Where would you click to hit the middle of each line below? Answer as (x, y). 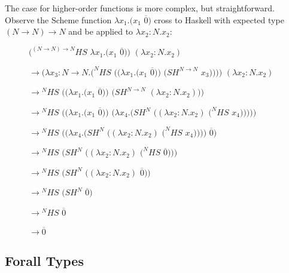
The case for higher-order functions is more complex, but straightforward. (140, 8)
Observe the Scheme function (58, 19)
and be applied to (101, 31)
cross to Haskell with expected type (219, 19)
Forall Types (44, 261)
